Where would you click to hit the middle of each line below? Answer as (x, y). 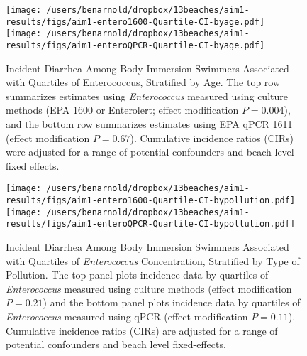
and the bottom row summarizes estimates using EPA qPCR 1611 (149, 124)
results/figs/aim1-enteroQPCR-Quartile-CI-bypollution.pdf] (151, 224)
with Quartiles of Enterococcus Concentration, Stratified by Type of (153, 260)
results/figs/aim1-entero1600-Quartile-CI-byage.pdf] (135, 22)
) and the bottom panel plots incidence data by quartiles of (172, 302)
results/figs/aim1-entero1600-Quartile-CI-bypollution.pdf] (151, 201)
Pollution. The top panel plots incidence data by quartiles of (137, 275)
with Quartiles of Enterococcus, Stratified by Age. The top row (143, 82)
